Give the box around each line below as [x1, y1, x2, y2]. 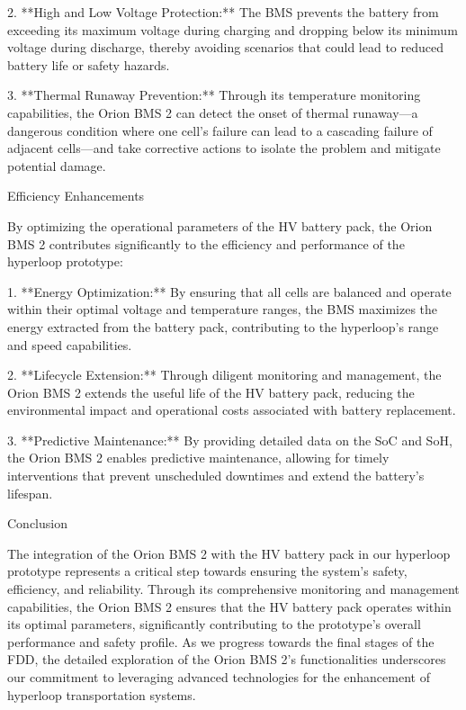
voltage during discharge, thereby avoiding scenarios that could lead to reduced [7, 38, 444, 57]
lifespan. [7, 483, 53, 502]
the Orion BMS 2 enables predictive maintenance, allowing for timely [7, 448, 390, 467]
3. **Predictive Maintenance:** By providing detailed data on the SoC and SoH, [7, 430, 453, 449]
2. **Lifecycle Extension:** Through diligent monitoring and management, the [7, 365, 442, 384]
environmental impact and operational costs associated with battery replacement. [7, 400, 456, 419]
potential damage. [7, 156, 106, 175]
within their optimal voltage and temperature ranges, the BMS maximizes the [7, 300, 438, 319]
